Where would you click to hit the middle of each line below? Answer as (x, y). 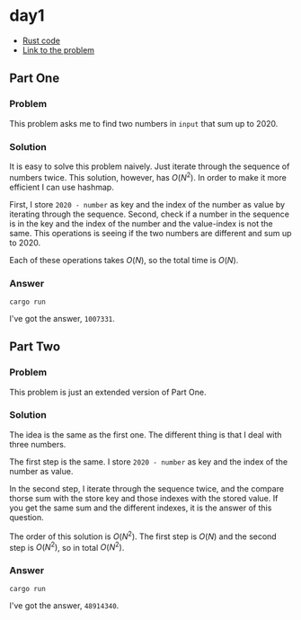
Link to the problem (58, 49)
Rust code (41, 40)
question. (27, 517)
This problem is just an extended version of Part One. (108, 392)
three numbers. (38, 444)
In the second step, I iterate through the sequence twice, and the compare (147, 488)
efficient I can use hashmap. (62, 187)
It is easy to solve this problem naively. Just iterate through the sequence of (150, 166)
